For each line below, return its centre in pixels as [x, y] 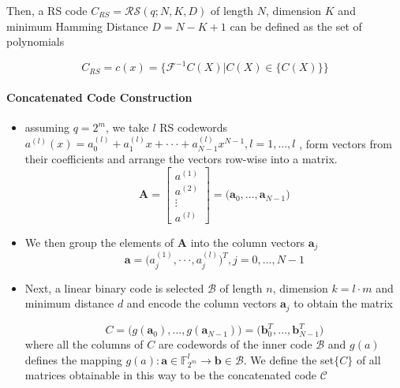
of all [368, 359]
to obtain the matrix [344, 303]
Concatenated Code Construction [99, 97]
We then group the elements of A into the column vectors [165, 242]
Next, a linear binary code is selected [114, 287]
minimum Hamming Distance [77, 26]
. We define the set [289, 359]
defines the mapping [73, 359]
